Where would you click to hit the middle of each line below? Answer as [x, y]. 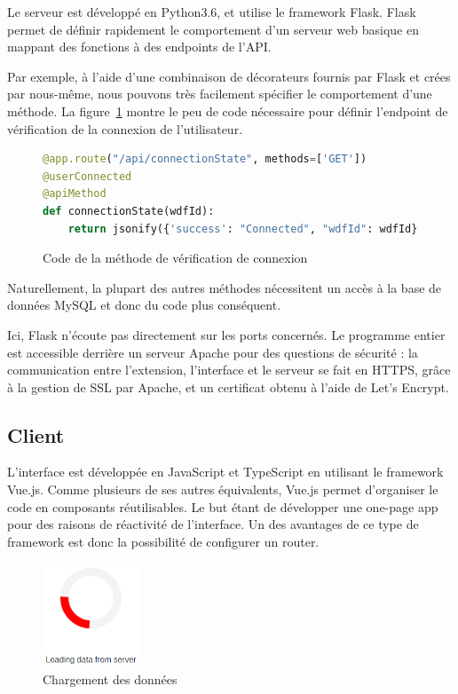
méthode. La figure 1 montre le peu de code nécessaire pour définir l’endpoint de [228, 110]
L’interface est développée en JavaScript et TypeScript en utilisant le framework [225, 472]
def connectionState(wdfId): [129, 211]
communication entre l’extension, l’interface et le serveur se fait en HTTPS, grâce [229, 370]
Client [36, 434]
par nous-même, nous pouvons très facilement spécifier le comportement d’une [220, 94]
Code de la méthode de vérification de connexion [175, 258]
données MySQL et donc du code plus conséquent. [144, 305]
